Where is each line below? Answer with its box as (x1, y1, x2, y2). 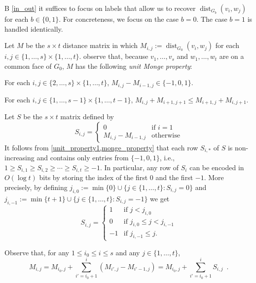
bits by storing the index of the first (39, 172, 148, 183)
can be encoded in (189, 162, 244, 172)
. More (204, 172, 224, 183)
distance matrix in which (63, 40, 138, 50)
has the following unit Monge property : (75, 60, 192, 71)
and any (115, 247, 140, 257)
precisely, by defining (4, 182, 68, 192)
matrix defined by (60, 111, 114, 122)
